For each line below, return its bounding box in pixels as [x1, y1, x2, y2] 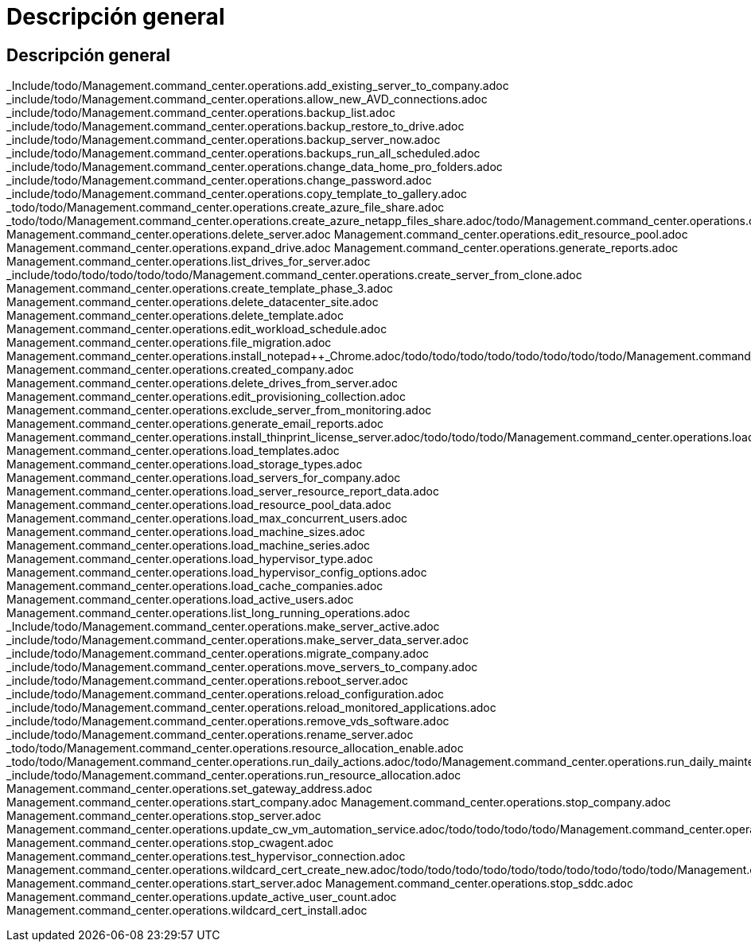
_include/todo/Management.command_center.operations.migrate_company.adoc [6, 647, 430, 661]
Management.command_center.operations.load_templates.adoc [6, 444, 340, 458]
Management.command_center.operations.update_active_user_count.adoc [6, 890, 397, 904]
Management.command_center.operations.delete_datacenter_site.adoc [6, 295, 379, 309]
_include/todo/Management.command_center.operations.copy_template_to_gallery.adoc [6, 187, 468, 201]
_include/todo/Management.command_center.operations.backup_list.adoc [6, 106, 395, 120]
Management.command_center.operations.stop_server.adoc [6, 809, 321, 823]
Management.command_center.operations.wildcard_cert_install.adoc [6, 903, 368, 918]
